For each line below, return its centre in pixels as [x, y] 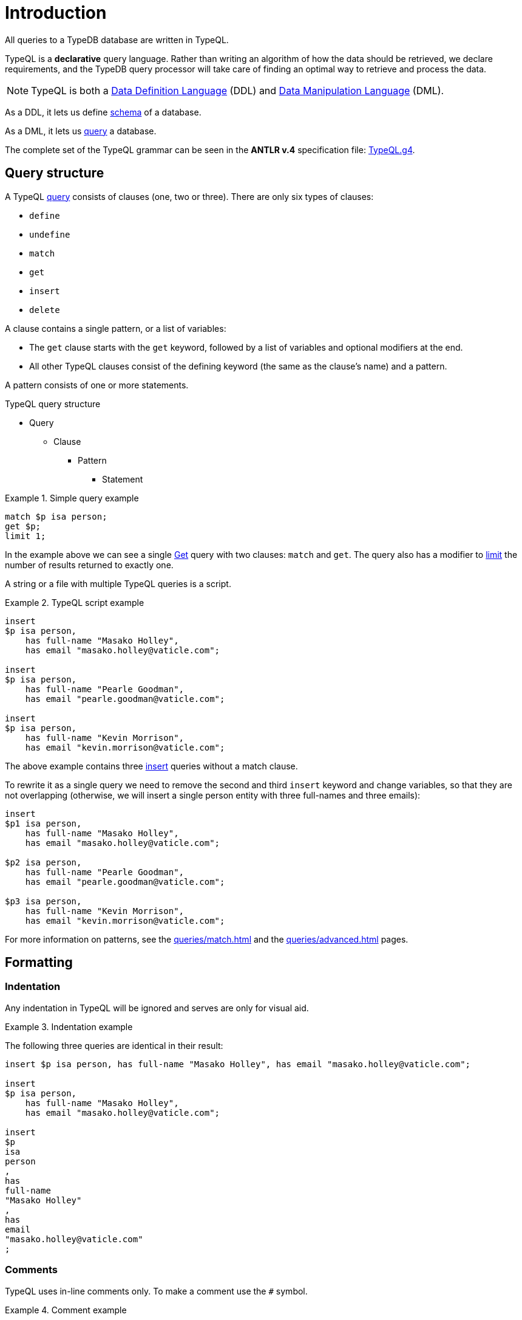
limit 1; [25, 536]
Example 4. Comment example [66, 1310]
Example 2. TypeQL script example [75, 602]
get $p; [23, 526]
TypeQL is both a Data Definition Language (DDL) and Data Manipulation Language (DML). [238, 90]
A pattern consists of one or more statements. [97, 385]
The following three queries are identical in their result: [114, 1045]
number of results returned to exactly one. [89, 565]
